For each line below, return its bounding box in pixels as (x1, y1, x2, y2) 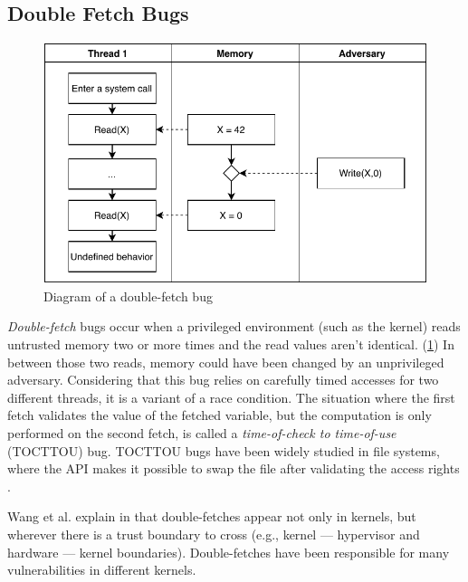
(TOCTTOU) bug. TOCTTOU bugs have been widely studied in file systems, (7, 441, 440, 460)
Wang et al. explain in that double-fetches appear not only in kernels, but (7, 507, 416, 526)
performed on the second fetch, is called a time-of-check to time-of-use (7, 424, 396, 443)
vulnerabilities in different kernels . (7, 560, 196, 579)
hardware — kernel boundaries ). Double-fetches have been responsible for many (7, 542, 450, 561)
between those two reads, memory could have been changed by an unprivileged (7, 352, 444, 371)
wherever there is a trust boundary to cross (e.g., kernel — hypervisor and (7, 525, 420, 544)
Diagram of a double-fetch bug (43, 286, 213, 305)
